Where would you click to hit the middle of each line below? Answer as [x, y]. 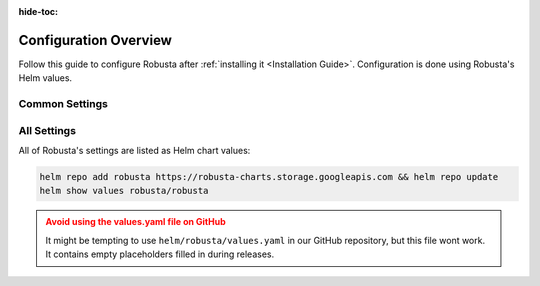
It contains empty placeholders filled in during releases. [160, 254]
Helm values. [45, 78]
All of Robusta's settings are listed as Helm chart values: [134, 150]
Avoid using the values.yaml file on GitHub [135, 222]
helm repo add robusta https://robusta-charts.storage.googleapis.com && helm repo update [269, 176]
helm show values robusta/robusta [124, 191]
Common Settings [63, 104]
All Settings [47, 130]
